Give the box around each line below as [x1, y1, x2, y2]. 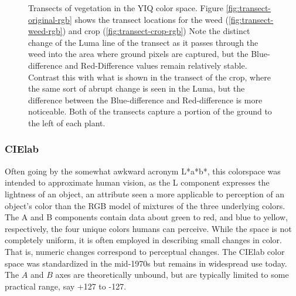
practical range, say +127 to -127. [5, 280, 127, 292]
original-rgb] [28, 13, 72, 25]
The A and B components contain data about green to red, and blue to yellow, [5, 211, 288, 223]
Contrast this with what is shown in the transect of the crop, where [28, 70, 271, 83]
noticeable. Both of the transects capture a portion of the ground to [28, 105, 272, 117]
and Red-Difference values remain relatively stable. [64, 59, 247, 71]
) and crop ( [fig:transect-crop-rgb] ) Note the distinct [62, 25, 250, 37]
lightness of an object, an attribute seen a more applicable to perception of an [5, 187, 285, 200]
